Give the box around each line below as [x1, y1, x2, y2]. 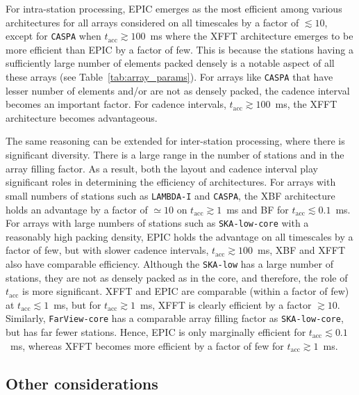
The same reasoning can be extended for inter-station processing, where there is [6, 134, 345, 148]
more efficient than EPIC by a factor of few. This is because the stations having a [6, 42, 353, 56]
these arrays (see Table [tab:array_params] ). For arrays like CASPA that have [6, 70, 333, 84]
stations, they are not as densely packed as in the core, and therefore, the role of [6, 270, 348, 284]
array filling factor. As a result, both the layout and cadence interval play [6, 161, 318, 175]
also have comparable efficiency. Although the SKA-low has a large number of [6, 256, 333, 271]
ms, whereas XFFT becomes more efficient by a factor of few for [10, 338, 284, 353]
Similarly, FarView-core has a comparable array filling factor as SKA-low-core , [6, 311, 344, 325]
